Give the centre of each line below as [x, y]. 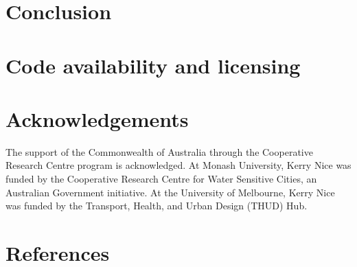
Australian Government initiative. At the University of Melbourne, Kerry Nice [170, 192]
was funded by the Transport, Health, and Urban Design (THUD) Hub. [157, 206]
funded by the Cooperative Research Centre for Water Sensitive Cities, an [161, 179]
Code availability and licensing [153, 65]
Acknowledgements [97, 118]
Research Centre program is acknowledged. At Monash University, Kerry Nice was [178, 165]
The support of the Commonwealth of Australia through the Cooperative [159, 151]
